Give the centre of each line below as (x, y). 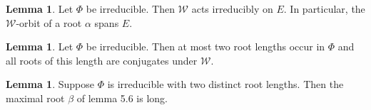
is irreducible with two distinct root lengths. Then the (225, 84)
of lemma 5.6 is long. (122, 98)
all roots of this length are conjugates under (102, 60)
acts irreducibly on (232, 9)
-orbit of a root (49, 22)
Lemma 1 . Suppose (50, 84)
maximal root (35, 98)
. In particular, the (324, 9)
